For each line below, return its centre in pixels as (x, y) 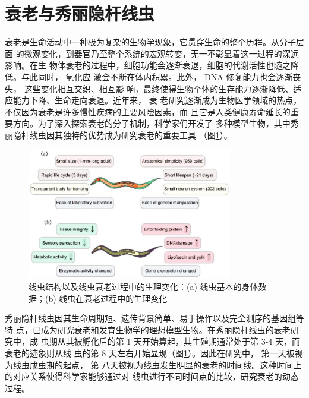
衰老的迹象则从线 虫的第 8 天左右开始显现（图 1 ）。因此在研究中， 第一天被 (150, 353)
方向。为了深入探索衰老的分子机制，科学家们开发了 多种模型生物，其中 (152, 123)
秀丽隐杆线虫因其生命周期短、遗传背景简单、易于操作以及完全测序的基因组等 (154, 318)
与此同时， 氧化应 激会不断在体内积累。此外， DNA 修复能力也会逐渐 (157, 76)
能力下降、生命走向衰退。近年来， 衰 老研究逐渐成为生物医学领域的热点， (157, 100)
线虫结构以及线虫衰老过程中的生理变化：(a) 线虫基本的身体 (144, 287)
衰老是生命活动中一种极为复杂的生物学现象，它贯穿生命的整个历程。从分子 (150, 42)
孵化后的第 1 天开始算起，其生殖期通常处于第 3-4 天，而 (191, 341)
